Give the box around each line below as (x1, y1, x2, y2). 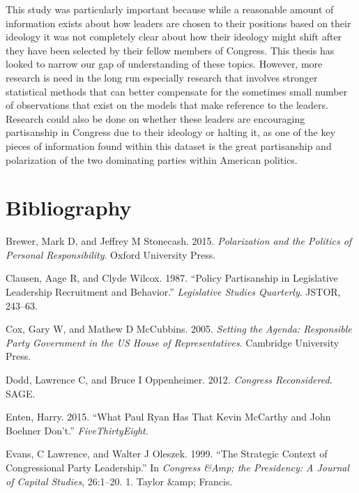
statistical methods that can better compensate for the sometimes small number (6, 84, 348, 98)
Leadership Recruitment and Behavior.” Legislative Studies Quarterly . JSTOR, (6, 285, 341, 299)
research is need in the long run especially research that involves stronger (6, 70, 318, 84)
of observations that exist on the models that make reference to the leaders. (6, 98, 328, 112)
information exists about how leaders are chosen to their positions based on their (6, 15, 351, 30)
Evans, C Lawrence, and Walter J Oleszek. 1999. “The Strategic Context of (6, 446, 328, 461)
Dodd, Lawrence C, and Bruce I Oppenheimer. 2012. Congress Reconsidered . (6, 372, 333, 386)
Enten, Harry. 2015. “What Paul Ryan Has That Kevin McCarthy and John (6, 409, 331, 424)
